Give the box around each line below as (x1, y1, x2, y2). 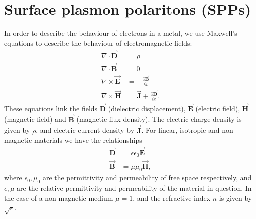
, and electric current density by (36, 125, 135, 135)
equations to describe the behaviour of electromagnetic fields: (4, 37, 192, 48)
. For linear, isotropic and (141, 125, 220, 135)
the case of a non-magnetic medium (4, 192, 113, 203)
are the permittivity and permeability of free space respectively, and (42, 172, 252, 183)
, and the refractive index (133, 192, 211, 203)
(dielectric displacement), (108, 103, 186, 113)
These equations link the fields (4, 103, 98, 113)
